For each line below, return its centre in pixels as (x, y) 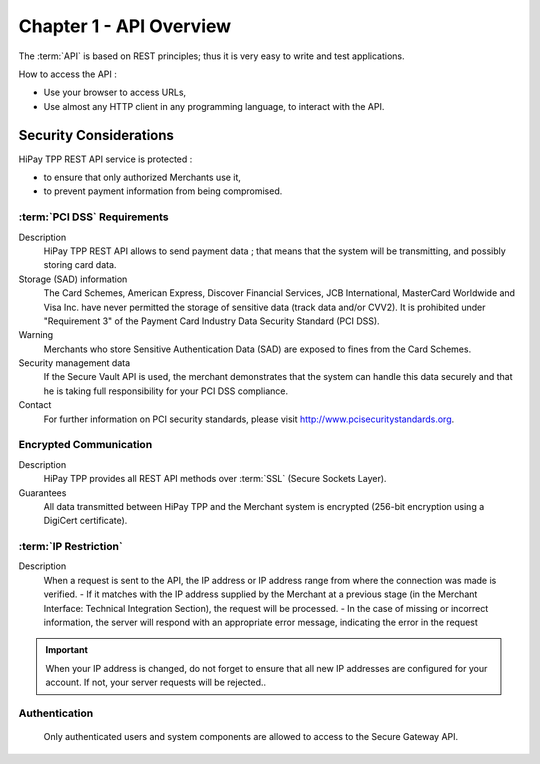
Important (67, 650)
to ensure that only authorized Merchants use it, (142, 177)
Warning (36, 335)
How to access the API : (67, 74)
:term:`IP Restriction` (71, 547)
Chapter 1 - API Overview (125, 26)
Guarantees (42, 492)
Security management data (74, 363)
